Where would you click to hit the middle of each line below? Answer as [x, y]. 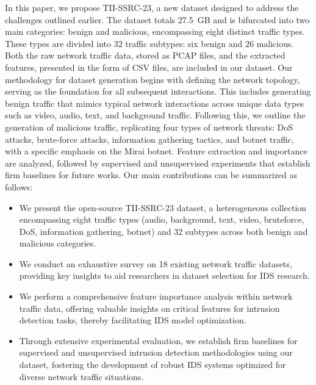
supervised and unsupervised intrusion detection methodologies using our [156, 352]
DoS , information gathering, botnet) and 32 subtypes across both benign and [163, 231]
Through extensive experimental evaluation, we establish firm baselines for [158, 340]
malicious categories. [58, 243]
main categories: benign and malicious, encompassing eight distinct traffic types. [155, 31]
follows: [19, 186]
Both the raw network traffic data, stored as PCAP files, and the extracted [145, 55]
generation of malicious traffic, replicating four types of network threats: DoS [149, 127]
